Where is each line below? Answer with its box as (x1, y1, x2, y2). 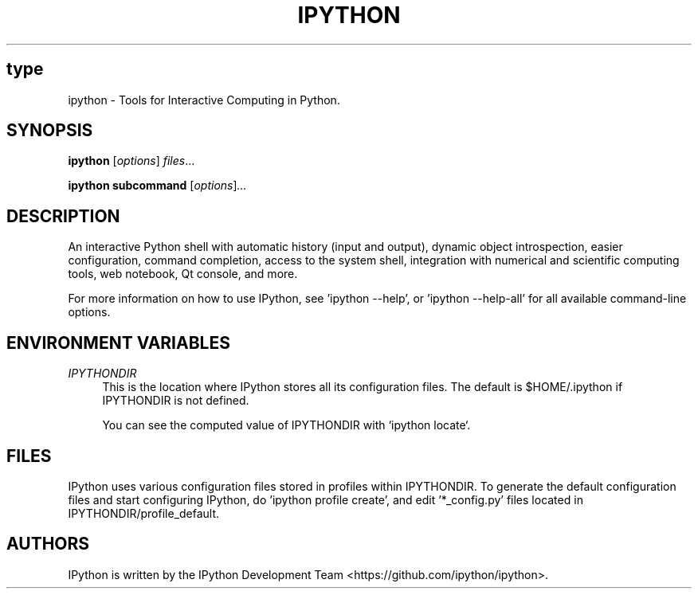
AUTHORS (6, 534, 90, 554)
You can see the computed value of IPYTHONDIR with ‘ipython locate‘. (102, 418, 471, 433)
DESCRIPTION (6, 206, 120, 226)
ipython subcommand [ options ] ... (68, 178, 247, 193)
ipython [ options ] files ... (68, 154, 195, 168)
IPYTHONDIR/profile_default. (68, 506, 220, 520)
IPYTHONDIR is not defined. (102, 393, 249, 408)
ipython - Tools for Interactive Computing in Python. (68, 92, 340, 107)
